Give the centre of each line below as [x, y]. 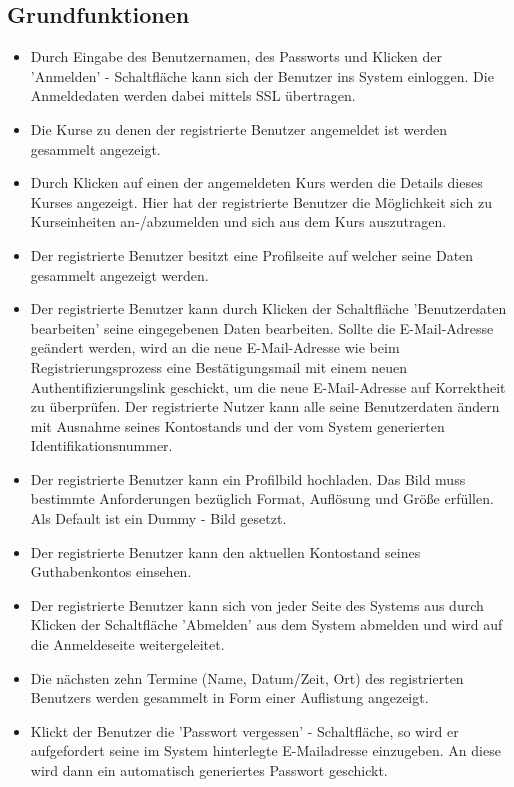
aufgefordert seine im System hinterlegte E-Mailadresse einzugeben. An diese [265, 750]
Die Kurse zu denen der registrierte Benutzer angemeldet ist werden [238, 128]
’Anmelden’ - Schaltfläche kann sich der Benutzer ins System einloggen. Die [262, 75]
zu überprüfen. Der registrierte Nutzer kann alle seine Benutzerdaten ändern [265, 406]
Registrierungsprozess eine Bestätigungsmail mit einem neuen [219, 366]
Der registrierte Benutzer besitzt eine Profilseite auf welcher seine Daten [252, 254]
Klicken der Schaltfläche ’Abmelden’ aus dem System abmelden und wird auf [266, 624]
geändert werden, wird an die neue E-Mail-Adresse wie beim [215, 347]
